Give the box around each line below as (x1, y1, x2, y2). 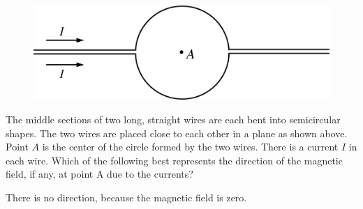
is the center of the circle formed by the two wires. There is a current (42, 139, 339, 154)
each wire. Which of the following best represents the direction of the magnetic (6, 153, 343, 167)
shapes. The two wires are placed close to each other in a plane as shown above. (6, 125, 348, 140)
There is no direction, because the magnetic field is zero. (6, 189, 247, 204)
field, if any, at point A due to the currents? (6, 167, 193, 181)
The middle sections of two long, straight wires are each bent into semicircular (6, 111, 341, 126)
